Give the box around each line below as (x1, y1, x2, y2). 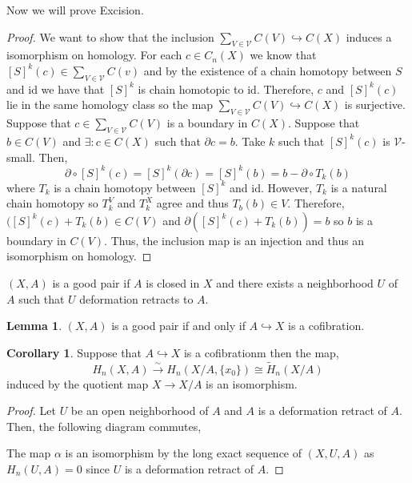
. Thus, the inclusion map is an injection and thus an (104, 231, 365, 248)
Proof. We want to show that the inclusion (6, 28, 214, 45)
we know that (250, 46, 317, 63)
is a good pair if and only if (111, 317, 246, 334)
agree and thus (156, 195, 229, 211)
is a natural (330, 179, 387, 195)
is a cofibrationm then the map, (183, 344, 339, 360)
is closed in (146, 275, 200, 292)
